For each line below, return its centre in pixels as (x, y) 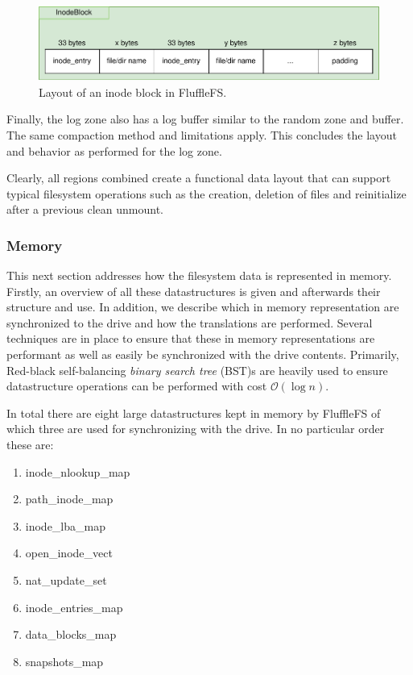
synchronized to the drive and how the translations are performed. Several (190, 322)
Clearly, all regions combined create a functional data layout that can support (199, 178)
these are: (30, 445)
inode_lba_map (65, 525)
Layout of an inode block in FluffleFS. (133, 92)
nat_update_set (66, 580)
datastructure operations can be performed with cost (137, 386)
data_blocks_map (71, 634)
